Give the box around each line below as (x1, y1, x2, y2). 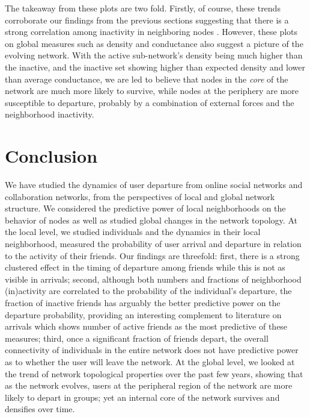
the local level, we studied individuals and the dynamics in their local (5, 225, 261, 238)
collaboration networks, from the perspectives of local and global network (5, 190, 275, 202)
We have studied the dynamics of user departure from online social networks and (5, 178, 303, 191)
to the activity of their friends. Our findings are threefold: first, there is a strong (5, 249, 300, 262)
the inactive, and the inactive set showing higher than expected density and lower (5, 60, 306, 73)
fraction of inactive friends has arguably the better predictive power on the (5, 296, 281, 309)
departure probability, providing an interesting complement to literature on (5, 308, 282, 321)
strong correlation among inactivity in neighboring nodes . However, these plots (5, 25, 298, 38)
